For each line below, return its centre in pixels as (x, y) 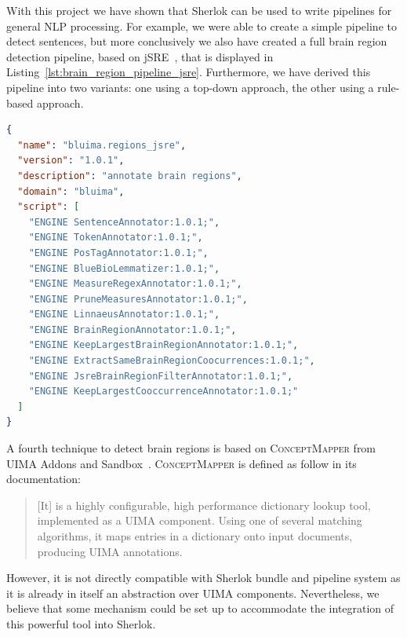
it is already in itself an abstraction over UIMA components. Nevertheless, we (193, 593)
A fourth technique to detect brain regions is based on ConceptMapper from (191, 448)
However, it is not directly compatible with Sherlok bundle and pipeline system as (203, 578)
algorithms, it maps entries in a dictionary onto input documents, (195, 536)
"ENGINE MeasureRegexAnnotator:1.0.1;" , (135, 284)
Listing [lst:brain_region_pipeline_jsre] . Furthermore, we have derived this (189, 72)
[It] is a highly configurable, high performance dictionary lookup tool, (204, 505)
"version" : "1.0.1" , (71, 161)
